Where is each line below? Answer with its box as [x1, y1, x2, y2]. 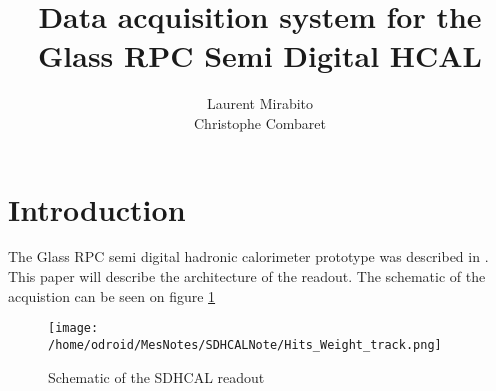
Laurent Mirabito [206, 93, 314, 114]
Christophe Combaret [194, 112, 326, 133]
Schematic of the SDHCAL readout [48, 366, 265, 387]
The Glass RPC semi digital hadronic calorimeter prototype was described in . [8, 246, 489, 267]
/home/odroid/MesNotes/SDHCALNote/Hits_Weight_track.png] [48, 337, 442, 352]
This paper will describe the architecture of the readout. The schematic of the [8, 266, 486, 287]
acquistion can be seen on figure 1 [8, 285, 216, 306]
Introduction [8, 188, 186, 229]
